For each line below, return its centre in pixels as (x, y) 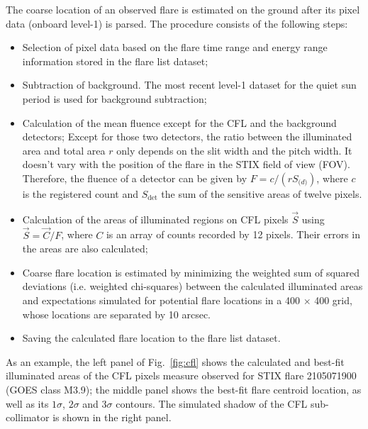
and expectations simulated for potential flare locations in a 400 (161, 300)
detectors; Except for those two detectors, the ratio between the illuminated (187, 136)
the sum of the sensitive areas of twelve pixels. (262, 193)
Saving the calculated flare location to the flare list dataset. (151, 338)
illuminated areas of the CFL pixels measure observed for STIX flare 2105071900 (181, 375)
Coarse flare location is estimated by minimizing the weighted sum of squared (191, 272)
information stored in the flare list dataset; (115, 61)
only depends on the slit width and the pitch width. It (234, 150)
